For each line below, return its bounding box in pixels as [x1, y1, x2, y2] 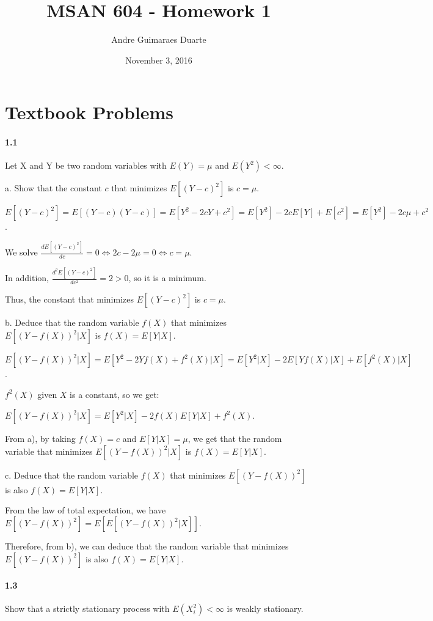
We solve [5, 246, 38, 259]
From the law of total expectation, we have [5, 504, 166, 516]
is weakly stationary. [227, 602, 304, 615]
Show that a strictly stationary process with [5, 602, 170, 615]
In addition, [5, 271, 49, 284]
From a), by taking [5, 432, 76, 445]
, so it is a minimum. [128, 271, 206, 284]
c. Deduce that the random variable [5, 468, 139, 481]
